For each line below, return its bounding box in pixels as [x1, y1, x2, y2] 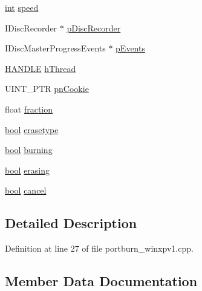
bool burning [5, 143, 53, 156]
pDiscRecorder [67, 21, 121, 34]
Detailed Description [5, 214, 137, 232]
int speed [5, 1, 39, 13]
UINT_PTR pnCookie [5, 82, 89, 95]
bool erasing [5, 163, 50, 176]
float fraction [5, 102, 53, 115]
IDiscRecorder [5, 21, 57, 34]
